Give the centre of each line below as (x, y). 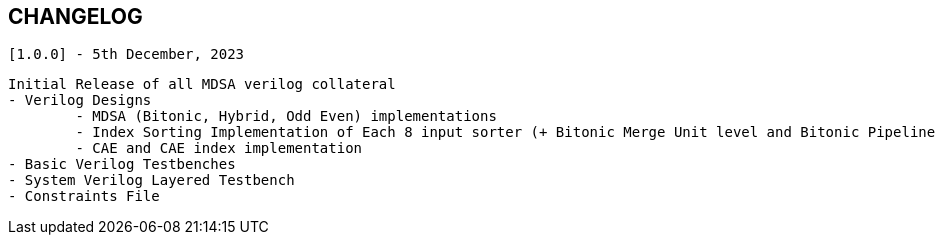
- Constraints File (84, 196)
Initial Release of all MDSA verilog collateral (202, 84)
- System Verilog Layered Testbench (151, 180)
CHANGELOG (75, 16)
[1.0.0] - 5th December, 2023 (126, 54)
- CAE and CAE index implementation (219, 148)
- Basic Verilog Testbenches (122, 164)
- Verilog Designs (80, 100)
